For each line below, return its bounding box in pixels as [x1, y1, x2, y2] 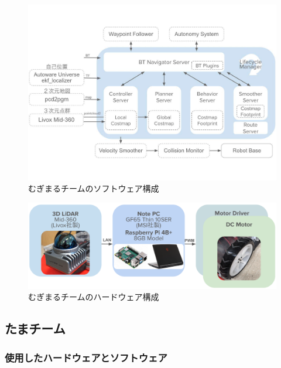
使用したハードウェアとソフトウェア [5, 350, 167, 364]
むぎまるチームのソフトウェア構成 [28, 182, 159, 195]
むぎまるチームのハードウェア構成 [28, 291, 159, 303]
